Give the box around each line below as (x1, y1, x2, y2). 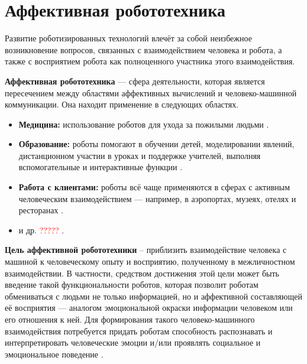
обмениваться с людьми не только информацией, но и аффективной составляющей (5, 290, 302, 302)
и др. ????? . (18, 223, 64, 236)
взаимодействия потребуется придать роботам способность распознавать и (5, 324, 273, 337)
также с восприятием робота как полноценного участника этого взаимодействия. (5, 55, 295, 67)
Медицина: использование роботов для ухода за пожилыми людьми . (18, 118, 269, 130)
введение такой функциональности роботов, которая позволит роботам (5, 278, 258, 291)
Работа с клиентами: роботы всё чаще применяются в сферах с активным (18, 181, 290, 193)
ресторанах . (18, 204, 63, 216)
